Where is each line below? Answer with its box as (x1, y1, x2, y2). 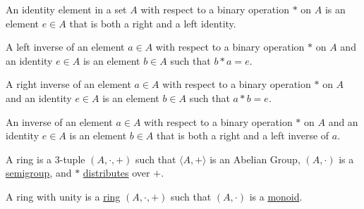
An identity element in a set (6, 2, 127, 16)
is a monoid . (249, 189, 303, 203)
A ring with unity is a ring (6, 189, 121, 203)
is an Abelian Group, (210, 151, 301, 166)
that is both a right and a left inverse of (157, 128, 329, 143)
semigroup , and (6, 165, 72, 180)
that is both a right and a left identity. (69, 15, 236, 30)
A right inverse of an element (6, 77, 131, 91)
